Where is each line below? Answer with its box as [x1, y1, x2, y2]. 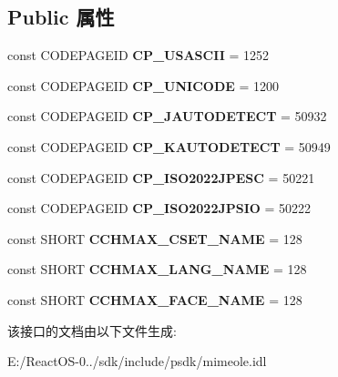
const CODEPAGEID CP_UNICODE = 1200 [7, 76, 280, 95]
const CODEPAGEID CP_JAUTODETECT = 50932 [7, 107, 327, 126]
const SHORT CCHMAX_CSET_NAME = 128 [7, 229, 302, 248]
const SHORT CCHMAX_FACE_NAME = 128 [7, 290, 302, 309]
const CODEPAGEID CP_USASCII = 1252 [7, 46, 270, 65]
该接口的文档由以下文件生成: [7, 321, 177, 340]
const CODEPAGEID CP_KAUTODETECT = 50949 [7, 137, 331, 156]
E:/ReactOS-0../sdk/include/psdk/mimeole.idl [7, 352, 267, 371]
